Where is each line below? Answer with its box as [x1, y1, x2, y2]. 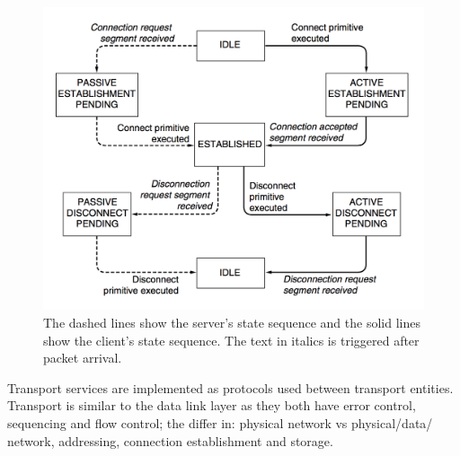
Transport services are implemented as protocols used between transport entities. [7, 378, 454, 397]
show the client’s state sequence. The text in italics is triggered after [43, 330, 420, 349]
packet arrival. [43, 348, 122, 367]
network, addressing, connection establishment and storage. [7, 431, 333, 450]
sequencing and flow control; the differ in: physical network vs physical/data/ [7, 414, 433, 433]
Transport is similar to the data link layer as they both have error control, [7, 396, 416, 415]
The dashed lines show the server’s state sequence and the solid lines [43, 313, 420, 332]
